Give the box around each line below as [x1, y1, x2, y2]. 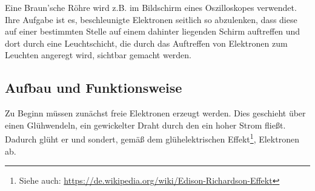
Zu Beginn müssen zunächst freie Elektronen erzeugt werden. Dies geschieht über [5, 107, 306, 119]
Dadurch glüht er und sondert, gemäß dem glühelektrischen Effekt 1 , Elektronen [5, 131, 299, 146]
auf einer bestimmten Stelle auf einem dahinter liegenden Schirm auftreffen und [5, 25, 300, 38]
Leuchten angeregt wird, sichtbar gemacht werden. [5, 49, 192, 61]
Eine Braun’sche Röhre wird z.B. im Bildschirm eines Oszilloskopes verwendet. [5, 1, 297, 13]
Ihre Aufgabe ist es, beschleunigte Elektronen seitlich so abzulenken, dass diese [5, 13, 297, 25]
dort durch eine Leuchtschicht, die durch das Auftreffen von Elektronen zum [5, 36, 288, 49]
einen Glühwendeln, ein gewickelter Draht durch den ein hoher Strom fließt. [5, 118, 286, 131]
